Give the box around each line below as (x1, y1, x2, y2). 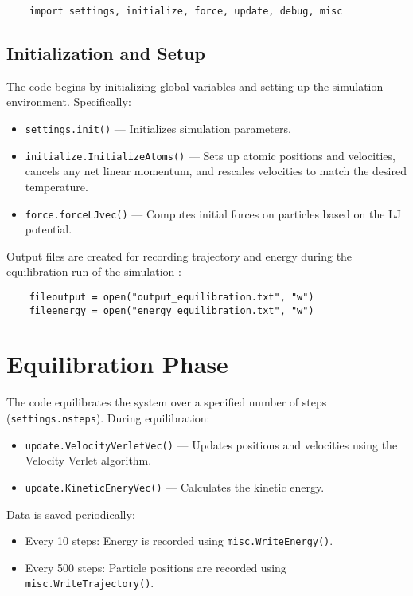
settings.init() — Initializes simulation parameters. (25, 120, 291, 137)
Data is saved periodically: (6, 505, 135, 522)
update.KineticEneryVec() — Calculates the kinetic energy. (25, 478, 325, 495)
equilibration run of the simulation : (6, 263, 181, 280)
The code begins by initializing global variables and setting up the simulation (6, 77, 384, 94)
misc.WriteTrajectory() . (25, 574, 154, 591)
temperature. (25, 178, 88, 194)
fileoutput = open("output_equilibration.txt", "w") (29, 291, 314, 303)
